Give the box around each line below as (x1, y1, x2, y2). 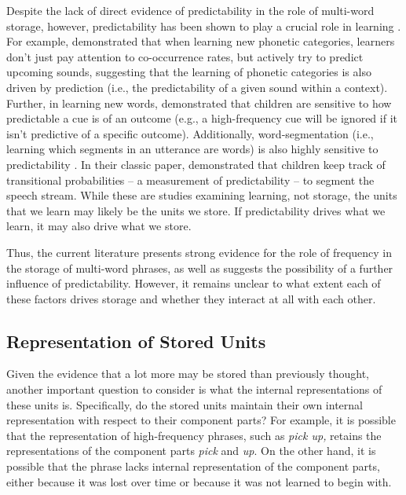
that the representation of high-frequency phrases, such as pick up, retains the (6, 427, 382, 443)
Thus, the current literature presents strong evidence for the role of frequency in (6, 244, 393, 260)
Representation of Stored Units (6, 328, 266, 353)
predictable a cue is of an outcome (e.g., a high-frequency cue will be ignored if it (6, 110, 397, 126)
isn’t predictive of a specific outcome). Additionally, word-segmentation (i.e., (6, 125, 374, 141)
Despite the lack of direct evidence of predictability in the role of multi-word (6, 2, 375, 18)
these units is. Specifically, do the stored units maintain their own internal (6, 396, 363, 412)
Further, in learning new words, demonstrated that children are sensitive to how (6, 94, 392, 111)
